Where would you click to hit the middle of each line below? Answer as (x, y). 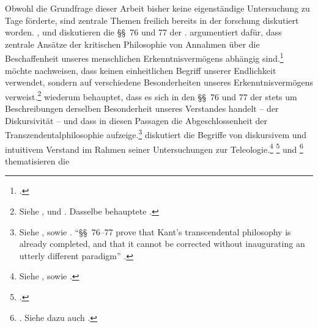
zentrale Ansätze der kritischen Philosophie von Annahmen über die (132, 44)
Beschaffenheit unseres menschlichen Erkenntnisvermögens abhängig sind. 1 (144, 57)
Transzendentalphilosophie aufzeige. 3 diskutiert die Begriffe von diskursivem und (156, 134)
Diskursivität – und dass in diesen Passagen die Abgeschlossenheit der (136, 120)
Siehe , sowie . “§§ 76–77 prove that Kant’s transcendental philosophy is (155, 231)
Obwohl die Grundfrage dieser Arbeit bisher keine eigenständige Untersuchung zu (157, 8)
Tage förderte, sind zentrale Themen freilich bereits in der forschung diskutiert (152, 20)
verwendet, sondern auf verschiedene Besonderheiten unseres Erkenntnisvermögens (159, 82)
